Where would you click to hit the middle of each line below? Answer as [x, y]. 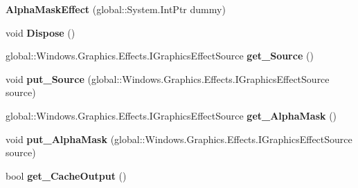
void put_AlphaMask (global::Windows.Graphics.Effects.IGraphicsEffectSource [179, 139]
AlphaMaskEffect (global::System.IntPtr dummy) [116, 9]
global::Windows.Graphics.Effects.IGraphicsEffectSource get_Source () [160, 56]
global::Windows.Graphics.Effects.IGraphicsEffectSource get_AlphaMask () [171, 115]
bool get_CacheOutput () [66, 175]
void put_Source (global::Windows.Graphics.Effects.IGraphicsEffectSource [168, 78]
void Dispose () [41, 32]
